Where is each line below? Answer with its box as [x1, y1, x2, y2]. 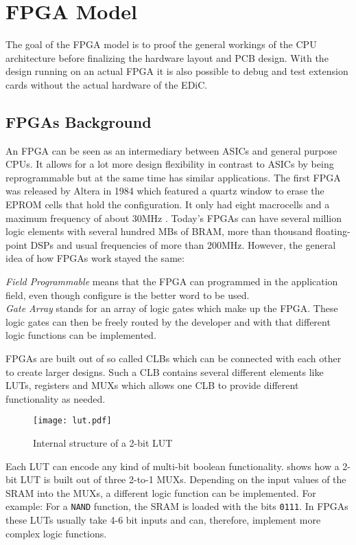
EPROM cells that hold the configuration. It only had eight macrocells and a [5, 197, 330, 212]
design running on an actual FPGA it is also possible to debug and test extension [5, 64, 348, 78]
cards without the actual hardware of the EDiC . [5, 77, 208, 91]
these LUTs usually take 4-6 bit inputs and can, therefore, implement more [5, 513, 321, 527]
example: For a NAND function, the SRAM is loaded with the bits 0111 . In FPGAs [5, 499, 348, 513]
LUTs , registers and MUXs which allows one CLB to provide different [5, 378, 299, 392]
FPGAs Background [5, 111, 152, 132]
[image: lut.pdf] [33, 416, 112, 426]
